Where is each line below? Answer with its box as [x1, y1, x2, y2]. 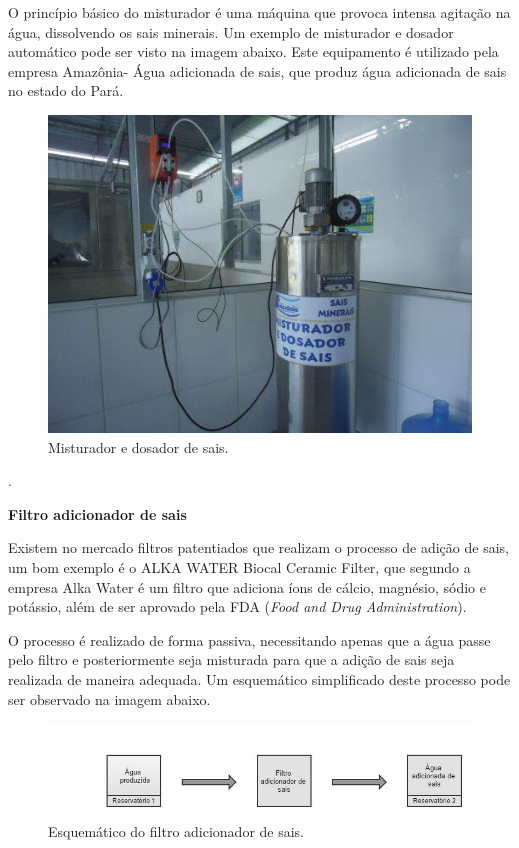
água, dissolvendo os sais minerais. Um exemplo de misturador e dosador [8, 21, 454, 42]
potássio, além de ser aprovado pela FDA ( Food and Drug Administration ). [8, 596, 467, 617]
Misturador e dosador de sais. [48, 436, 229, 457]
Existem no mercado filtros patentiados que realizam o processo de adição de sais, [8, 537, 509, 558]
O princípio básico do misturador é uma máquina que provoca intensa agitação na [8, 2, 511, 22]
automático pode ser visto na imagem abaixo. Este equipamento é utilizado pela [8, 41, 499, 62]
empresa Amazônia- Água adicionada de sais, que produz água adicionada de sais [8, 60, 507, 81]
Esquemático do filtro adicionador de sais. [48, 820, 305, 841]
